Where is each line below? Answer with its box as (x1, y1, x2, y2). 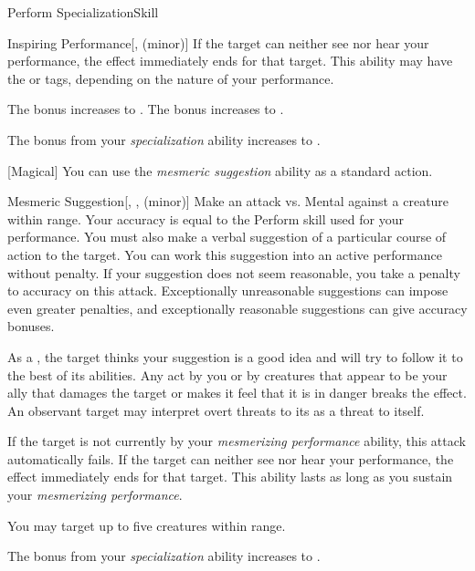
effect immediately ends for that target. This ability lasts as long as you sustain (7, 467, 453, 486)
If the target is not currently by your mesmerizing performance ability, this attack (7, 431, 466, 451)
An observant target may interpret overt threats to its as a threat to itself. (7, 400, 425, 420)
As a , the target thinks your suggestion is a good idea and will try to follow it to (7, 347, 463, 366)
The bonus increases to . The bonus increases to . (7, 99, 284, 119)
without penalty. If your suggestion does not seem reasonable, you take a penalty (7, 263, 460, 282)
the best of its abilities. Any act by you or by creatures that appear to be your (7, 365, 448, 384)
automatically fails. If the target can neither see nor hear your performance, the (7, 449, 454, 468)
